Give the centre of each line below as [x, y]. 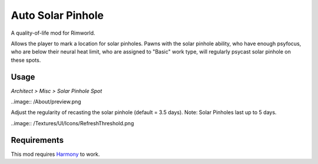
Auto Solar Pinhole [57, 15]
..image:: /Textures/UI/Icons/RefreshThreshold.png [72, 123]
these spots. [26, 60]
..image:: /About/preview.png [46, 102]
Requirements [37, 140]
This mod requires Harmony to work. [55, 154]
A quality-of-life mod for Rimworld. [53, 33]
